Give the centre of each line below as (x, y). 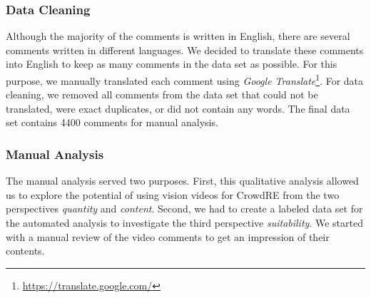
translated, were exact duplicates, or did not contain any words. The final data (178, 108)
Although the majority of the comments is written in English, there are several (178, 36)
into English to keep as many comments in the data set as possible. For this (172, 64)
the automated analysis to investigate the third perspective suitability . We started (184, 223)
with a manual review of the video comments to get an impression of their (168, 236)
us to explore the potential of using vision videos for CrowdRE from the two (173, 194)
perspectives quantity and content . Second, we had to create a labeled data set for (184, 209)
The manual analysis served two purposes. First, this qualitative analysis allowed (182, 181)
